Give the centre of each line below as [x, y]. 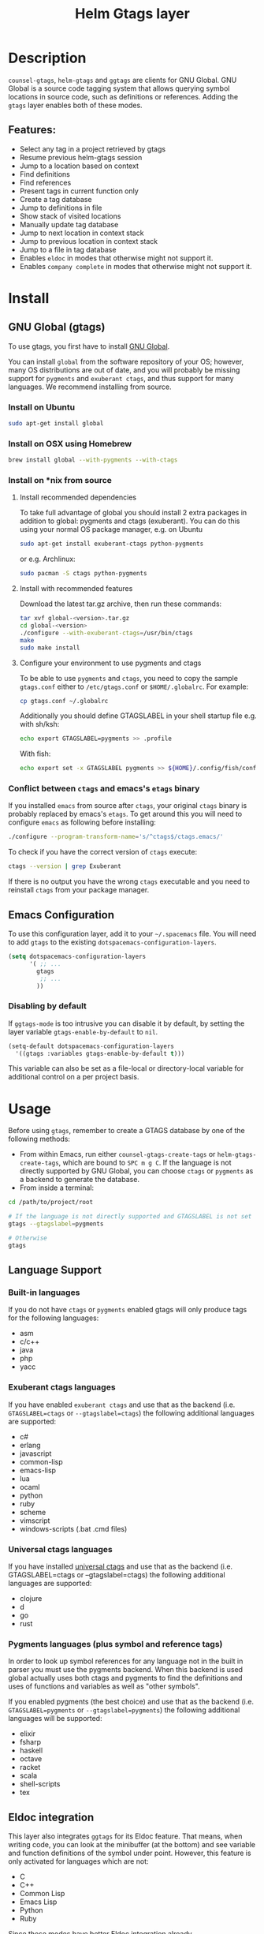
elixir [28, 1734]
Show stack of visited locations [70, 216]
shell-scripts [40, 1784]
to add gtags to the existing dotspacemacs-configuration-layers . [112, 942]
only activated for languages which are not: [78, 1861]
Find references [45, 182]
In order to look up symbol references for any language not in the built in [126, 1661]
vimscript [35, 1521]
